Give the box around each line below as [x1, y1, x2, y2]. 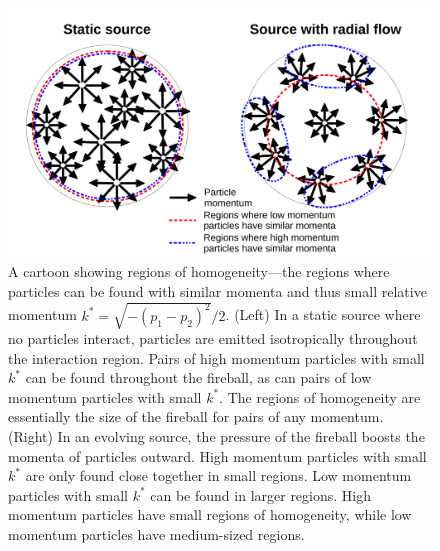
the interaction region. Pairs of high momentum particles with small [8, 347, 425, 368]
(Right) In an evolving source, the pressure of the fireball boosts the [8, 425, 425, 446]
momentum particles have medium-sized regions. [8, 523, 305, 544]
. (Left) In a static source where [225, 304, 421, 325]
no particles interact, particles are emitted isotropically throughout [8, 328, 418, 348]
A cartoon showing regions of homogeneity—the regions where [8, 261, 390, 282]
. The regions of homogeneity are [219, 386, 421, 407]
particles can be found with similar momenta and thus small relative [8, 280, 427, 301]
